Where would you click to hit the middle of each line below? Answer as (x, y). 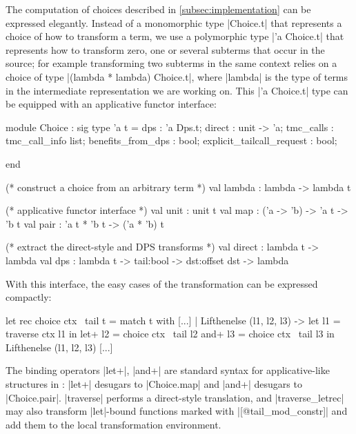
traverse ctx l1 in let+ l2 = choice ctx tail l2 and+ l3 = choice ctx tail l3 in (170, 334)
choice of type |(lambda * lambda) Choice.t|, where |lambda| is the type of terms (177, 76)
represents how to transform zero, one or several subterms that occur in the (165, 49)
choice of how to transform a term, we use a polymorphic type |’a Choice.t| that (175, 36)
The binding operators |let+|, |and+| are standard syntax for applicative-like (168, 370)
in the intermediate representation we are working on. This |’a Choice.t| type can (177, 90)
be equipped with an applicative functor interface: (111, 104)
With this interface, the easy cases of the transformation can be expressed (162, 283)
